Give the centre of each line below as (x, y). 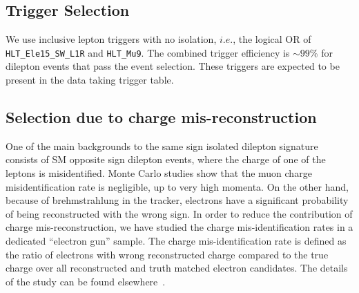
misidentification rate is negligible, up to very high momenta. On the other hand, (177, 186)
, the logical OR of (272, 39)
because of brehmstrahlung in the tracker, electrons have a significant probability (177, 200)
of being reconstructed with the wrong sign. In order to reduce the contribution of (179, 213)
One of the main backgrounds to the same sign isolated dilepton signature (162, 145)
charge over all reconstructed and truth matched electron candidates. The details (177, 268)
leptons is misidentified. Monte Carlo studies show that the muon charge (159, 173)
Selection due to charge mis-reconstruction (161, 117)
